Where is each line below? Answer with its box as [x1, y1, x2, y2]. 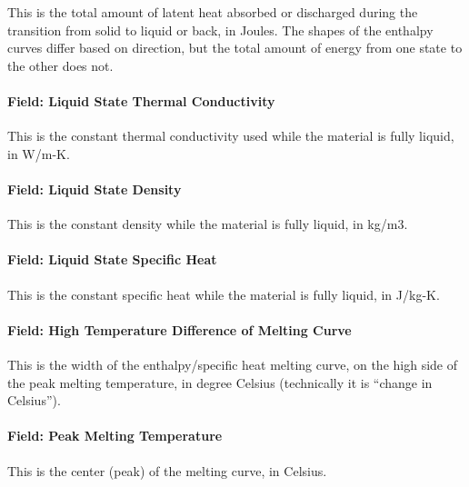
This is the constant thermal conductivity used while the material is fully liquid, [7, 126, 454, 145]
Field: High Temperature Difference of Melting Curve [7, 320, 352, 339]
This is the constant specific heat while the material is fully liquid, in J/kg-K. [7, 284, 440, 303]
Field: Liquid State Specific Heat [7, 250, 217, 269]
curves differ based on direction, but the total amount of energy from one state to [7, 38, 463, 57]
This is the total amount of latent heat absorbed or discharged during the [7, 3, 418, 21]
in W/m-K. [7, 144, 70, 163]
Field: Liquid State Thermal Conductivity [7, 91, 275, 110]
